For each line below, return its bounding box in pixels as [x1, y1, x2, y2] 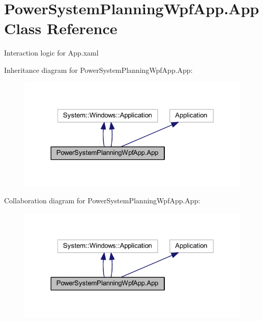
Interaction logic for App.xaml [4, 47, 99, 58]
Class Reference [4, 18, 118, 39]
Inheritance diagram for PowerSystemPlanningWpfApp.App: [4, 64, 193, 75]
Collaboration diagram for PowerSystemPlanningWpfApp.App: [4, 195, 200, 206]
